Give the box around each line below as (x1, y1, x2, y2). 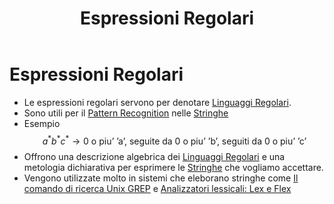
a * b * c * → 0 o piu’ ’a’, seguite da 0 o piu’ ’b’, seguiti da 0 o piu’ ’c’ (42, 133, 307, 147)
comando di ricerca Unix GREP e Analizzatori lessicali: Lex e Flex (23, 182, 292, 194)
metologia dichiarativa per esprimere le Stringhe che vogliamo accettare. (23, 161, 324, 173)
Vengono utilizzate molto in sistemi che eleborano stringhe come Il (23, 172, 299, 184)
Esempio (23, 117, 61, 129)
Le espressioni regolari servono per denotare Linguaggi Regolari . (23, 96, 292, 108)
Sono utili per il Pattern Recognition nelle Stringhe (23, 107, 229, 119)
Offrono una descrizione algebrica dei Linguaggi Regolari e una (23, 150, 286, 162)
